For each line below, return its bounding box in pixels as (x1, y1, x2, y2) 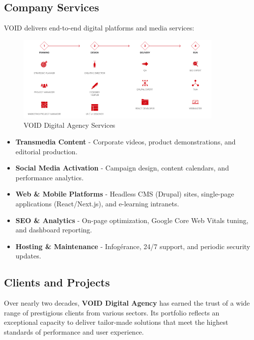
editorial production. (15, 146, 78, 156)
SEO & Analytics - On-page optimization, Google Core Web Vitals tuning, (15, 215, 249, 225)
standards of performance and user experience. (4, 326, 144, 337)
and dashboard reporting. (15, 225, 92, 235)
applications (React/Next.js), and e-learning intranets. (15, 198, 179, 208)
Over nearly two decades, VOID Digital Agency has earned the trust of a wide (4, 298, 250, 308)
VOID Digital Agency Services (24, 120, 115, 130)
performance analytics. (15, 172, 84, 182)
